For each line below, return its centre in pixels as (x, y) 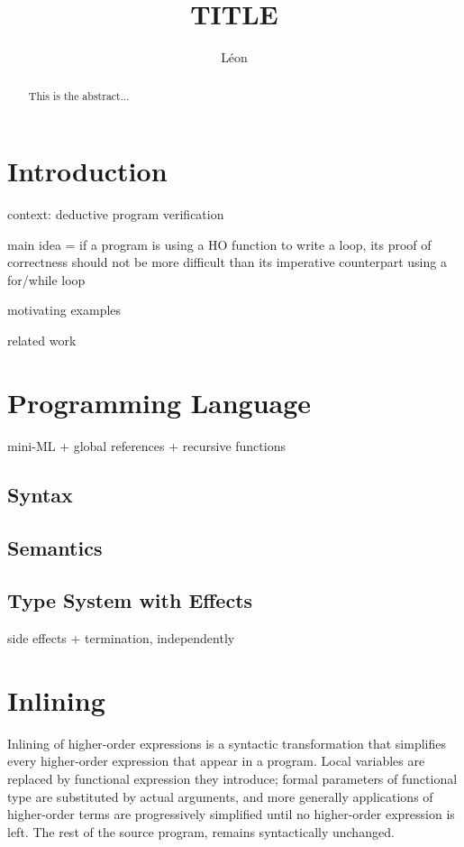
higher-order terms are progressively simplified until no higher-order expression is (231, 814)
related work (42, 341)
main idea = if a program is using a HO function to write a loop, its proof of (219, 244)
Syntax (40, 494)
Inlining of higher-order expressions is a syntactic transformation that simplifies (227, 743)
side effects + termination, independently (121, 638)
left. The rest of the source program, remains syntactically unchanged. (201, 831)
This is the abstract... (79, 95)
